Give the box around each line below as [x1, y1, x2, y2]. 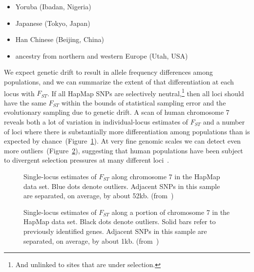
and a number [203, 117, 245, 126]
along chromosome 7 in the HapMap [111, 171, 220, 181]
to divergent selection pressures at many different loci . [4, 155, 169, 165]
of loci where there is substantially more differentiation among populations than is [4, 126, 250, 136]
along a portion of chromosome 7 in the [111, 207, 230, 217]
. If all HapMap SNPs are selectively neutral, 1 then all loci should [47, 86, 244, 98]
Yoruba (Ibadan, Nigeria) [15, 1, 91, 11]
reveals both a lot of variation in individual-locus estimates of [4, 117, 188, 126]
